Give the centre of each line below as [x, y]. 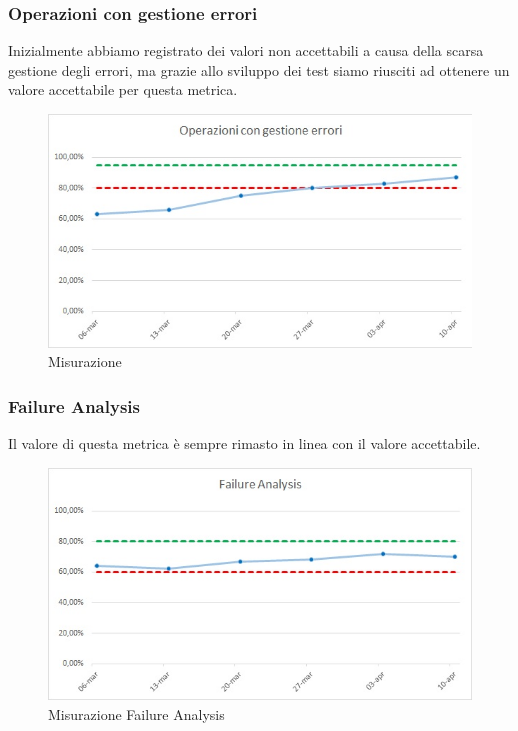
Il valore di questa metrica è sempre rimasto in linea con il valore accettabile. [244, 442]
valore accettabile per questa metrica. [123, 89]
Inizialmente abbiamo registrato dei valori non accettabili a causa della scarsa [246, 50]
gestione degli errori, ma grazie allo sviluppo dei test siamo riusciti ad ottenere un [259, 69]
